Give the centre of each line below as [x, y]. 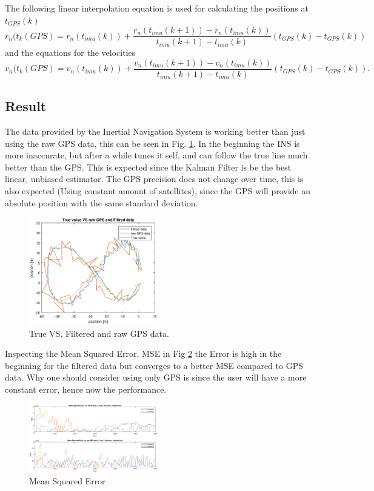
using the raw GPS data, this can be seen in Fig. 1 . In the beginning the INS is [152, 143]
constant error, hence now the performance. [86, 389]
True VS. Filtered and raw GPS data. [99, 333]
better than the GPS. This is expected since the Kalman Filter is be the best [148, 167]
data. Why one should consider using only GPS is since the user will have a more [156, 377]
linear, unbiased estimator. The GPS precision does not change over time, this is [154, 179]
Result [26, 106]
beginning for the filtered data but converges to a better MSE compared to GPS [154, 365]
